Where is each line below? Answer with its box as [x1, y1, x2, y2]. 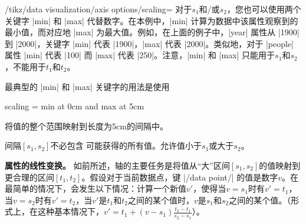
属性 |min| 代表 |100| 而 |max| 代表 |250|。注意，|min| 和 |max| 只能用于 [5, 49, 275, 61]
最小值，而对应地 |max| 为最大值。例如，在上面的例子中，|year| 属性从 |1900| [5, 26, 300, 38]
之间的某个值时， [127, 193, 194, 206]
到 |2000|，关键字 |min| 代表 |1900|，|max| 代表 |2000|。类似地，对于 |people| [5, 37, 294, 49]
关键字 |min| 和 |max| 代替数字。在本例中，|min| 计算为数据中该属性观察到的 [5, 14, 298, 26]
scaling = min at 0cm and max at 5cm [5, 100, 144, 112]
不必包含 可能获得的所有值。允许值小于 [50, 139, 202, 152]
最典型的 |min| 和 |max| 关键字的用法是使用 [5, 80, 170, 92]
